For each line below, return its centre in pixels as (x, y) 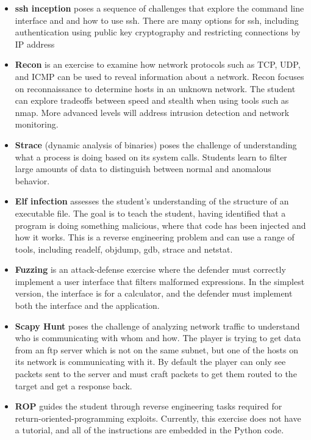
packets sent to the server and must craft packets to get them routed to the (156, 374)
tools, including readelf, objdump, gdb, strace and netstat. (124, 249)
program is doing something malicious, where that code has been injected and (160, 225)
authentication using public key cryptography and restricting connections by (158, 32)
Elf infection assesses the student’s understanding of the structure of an (152, 201)
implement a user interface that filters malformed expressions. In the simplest (160, 281)
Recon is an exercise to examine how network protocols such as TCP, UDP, (158, 64)
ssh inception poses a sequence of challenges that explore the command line (159, 8)
